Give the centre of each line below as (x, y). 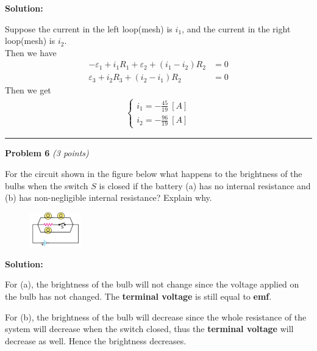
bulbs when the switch (47, 185)
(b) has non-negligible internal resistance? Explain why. (109, 197)
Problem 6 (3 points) (47, 153)
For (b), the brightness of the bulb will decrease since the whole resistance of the (156, 317)
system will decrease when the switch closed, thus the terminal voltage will (149, 329)
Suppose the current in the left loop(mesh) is (89, 28)
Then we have (31, 52)
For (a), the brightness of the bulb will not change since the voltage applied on (152, 284)
